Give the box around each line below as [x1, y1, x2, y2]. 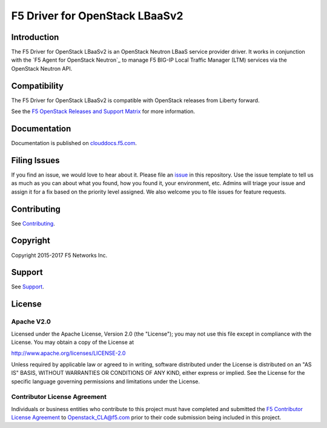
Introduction [11, 32, 59, 42]
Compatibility [11, 80, 64, 91]
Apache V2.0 [11, 317, 51, 326]
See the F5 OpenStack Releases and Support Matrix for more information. [11, 108, 196, 115]
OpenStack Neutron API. [11, 65, 73, 72]
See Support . [11, 283, 45, 290]
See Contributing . [11, 219, 56, 227]
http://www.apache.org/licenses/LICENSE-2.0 [11, 349, 126, 357]
